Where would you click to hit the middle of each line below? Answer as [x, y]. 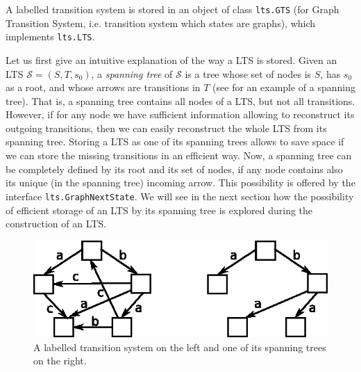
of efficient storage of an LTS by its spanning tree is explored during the [159, 210]
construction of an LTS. [56, 224]
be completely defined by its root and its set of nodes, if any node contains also [174, 169]
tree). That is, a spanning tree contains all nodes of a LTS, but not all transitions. [180, 100]
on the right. [60, 361]
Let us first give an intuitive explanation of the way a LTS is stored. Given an [171, 59]
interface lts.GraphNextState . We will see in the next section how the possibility [180, 196]
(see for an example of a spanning [284, 87]
